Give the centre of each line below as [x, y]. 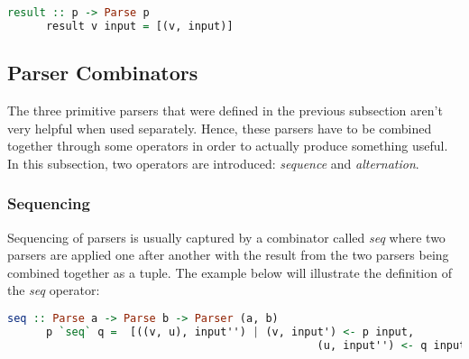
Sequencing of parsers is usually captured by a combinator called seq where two [226, 237]
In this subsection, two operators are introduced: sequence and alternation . [213, 163]
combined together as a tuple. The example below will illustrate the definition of [230, 272]
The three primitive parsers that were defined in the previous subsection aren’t [225, 110]
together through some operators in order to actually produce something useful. [228, 146]
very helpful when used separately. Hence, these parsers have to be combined [220, 128]
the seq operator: [54, 290]
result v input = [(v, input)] [139, 26]
